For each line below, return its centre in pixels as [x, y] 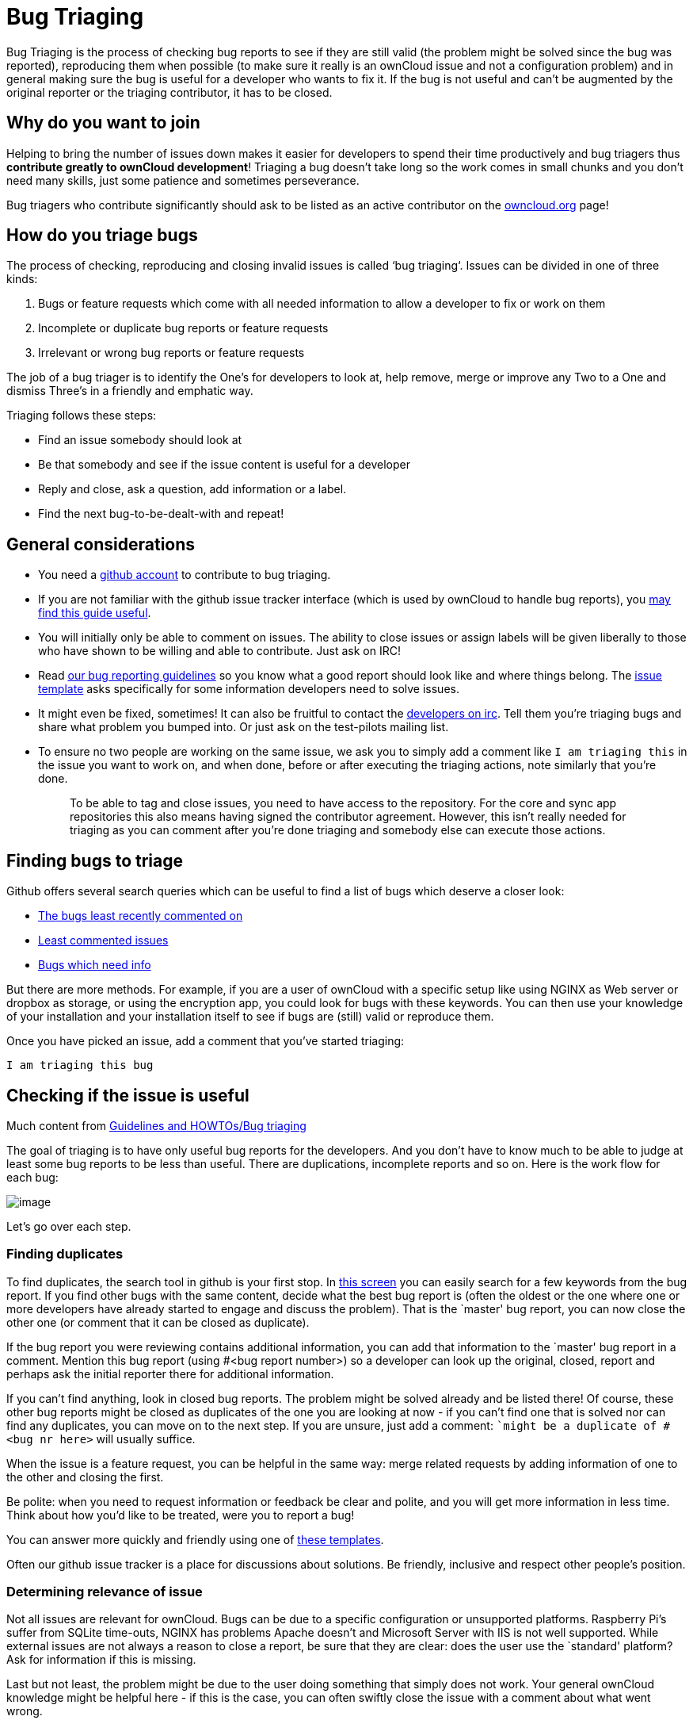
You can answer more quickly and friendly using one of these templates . [195, 1539]
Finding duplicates [65, 1254]
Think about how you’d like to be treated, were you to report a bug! [181, 1515]
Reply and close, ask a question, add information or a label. [192, 489]
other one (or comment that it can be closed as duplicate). [158, 1322]
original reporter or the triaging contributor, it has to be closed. [169, 92]
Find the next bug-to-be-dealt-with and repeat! [161, 514]
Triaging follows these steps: [82, 416]
